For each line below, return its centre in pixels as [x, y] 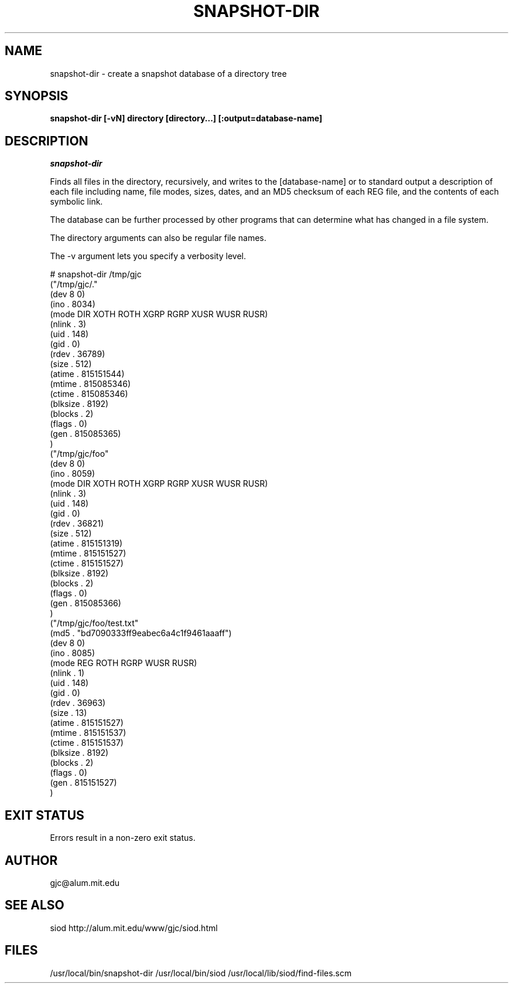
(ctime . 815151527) [87, 563]
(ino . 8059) [73, 474]
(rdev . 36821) [77, 524]
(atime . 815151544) [87, 374]
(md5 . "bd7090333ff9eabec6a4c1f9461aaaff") [141, 633]
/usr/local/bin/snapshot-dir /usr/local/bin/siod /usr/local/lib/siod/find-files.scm [201, 973]
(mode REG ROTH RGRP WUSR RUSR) [124, 663]
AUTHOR [31, 860]
